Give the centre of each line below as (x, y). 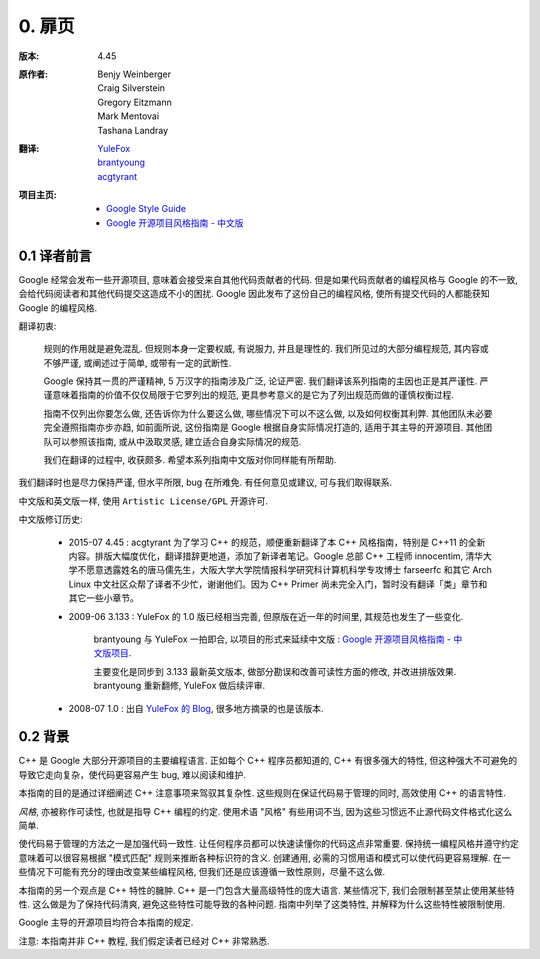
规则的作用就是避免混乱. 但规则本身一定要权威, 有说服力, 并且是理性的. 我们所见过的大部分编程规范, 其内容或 (266, 349)
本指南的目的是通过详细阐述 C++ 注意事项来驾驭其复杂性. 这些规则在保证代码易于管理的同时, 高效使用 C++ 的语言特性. (262, 793)
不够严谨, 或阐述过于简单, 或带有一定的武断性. (137, 362)
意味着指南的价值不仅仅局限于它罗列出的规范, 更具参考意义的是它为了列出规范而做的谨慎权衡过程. (253, 395)
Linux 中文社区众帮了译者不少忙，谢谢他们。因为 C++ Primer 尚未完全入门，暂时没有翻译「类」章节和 (278, 584)
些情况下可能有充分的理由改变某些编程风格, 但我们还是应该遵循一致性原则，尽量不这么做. (202, 872)
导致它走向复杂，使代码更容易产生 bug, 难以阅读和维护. (132, 774)
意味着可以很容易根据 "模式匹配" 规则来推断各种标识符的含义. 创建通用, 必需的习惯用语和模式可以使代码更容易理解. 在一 (264, 857)
